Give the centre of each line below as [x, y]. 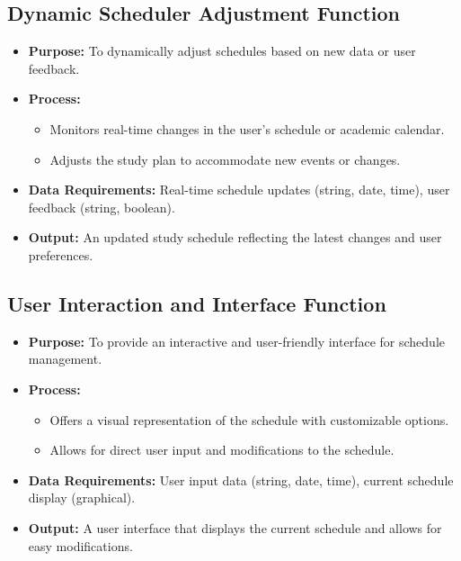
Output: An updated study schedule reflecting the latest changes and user [235, 237]
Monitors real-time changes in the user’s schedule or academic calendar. [247, 128]
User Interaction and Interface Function [197, 303]
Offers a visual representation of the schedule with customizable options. [249, 419]
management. [65, 359]
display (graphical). [82, 498]
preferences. [61, 254]
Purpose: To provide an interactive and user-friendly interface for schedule [236, 341]
